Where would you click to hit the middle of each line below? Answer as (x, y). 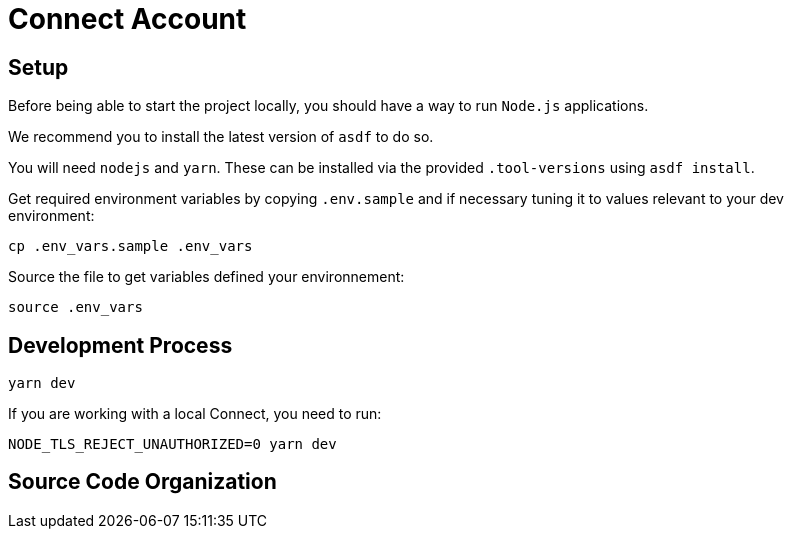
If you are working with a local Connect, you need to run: (195, 414)
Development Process (120, 345)
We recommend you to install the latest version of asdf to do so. (221, 137)
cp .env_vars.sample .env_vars (130, 246)
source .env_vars (75, 307)
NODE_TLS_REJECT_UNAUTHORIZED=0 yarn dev (172, 444)
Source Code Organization (142, 482)
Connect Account (127, 19)
